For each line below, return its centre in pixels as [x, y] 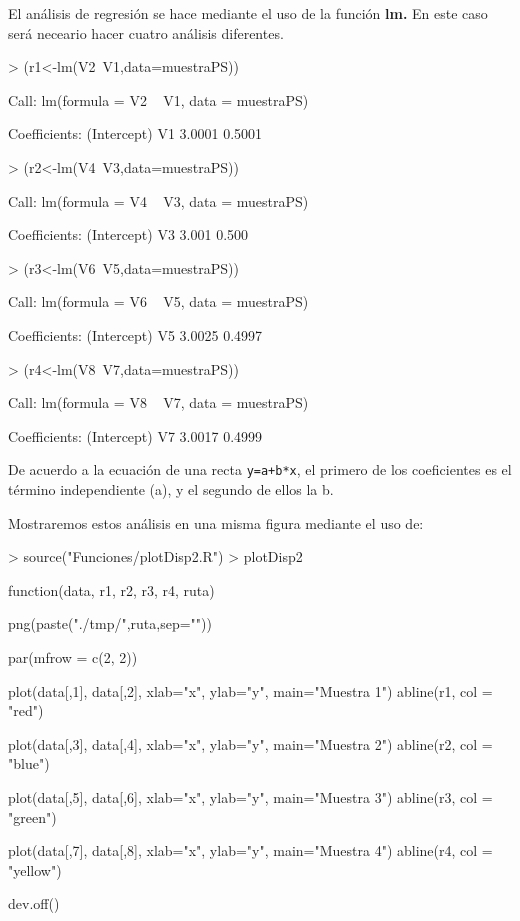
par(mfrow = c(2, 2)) [73, 656]
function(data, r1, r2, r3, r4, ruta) [111, 589]
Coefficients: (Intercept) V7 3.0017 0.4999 [135, 435]
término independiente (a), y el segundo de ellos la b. [171, 488]
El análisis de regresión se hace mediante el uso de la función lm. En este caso [248, 13]
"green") [32, 816]
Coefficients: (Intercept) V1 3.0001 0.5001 [135, 133]
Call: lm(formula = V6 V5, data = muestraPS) [158, 301]
